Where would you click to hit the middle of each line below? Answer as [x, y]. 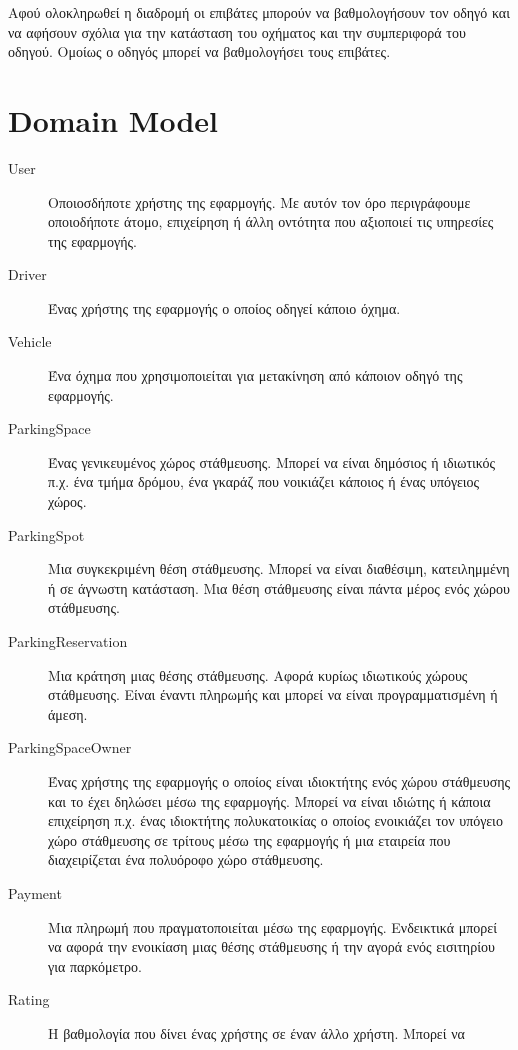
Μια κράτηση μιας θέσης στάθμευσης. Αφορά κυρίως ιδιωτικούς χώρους [258, 674]
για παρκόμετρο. [95, 965]
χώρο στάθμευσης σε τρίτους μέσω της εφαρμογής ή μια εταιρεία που [249, 839]
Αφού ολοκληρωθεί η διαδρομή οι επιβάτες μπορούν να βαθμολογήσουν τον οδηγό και [259, 12]
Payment [35, 892]
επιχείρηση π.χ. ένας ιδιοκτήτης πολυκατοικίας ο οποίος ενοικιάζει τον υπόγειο [275, 820]
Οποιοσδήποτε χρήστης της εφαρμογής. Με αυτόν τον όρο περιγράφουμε [259, 201]
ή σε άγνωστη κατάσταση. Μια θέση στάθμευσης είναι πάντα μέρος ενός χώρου [279, 587]
